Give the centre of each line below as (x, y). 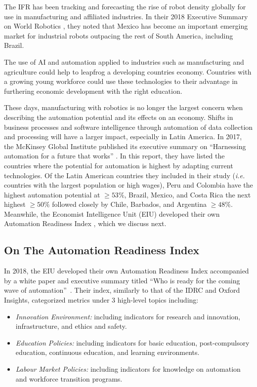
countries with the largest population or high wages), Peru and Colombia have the (128, 185)
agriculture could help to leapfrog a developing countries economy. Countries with (128, 71)
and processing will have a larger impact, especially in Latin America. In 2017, (123, 136)
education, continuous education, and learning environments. (107, 352)
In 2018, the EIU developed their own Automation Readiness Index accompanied (127, 271)
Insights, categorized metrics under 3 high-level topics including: (101, 300)
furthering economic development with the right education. (93, 91)
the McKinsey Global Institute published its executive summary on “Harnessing (125, 146)
